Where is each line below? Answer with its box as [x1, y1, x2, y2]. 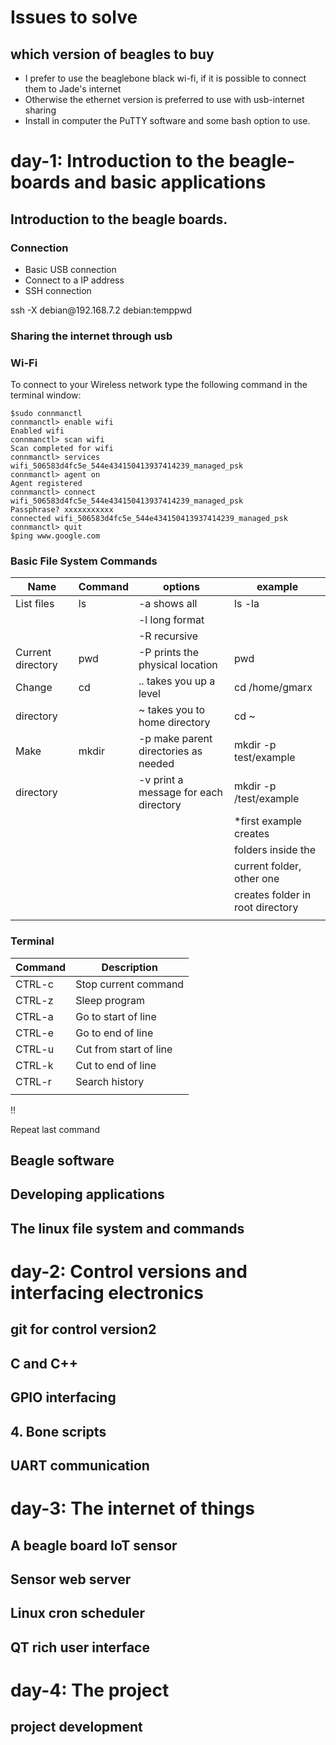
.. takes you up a [138, 674, 216, 688]
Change [15, 681, 53, 695]
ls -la [234, 597, 260, 611]
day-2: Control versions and [10, 1261, 248, 1283]
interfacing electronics [10, 1282, 205, 1305]
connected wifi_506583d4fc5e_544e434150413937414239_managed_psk [10, 514, 288, 524]
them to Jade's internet [24, 83, 122, 95]
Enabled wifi [10, 426, 65, 436]
